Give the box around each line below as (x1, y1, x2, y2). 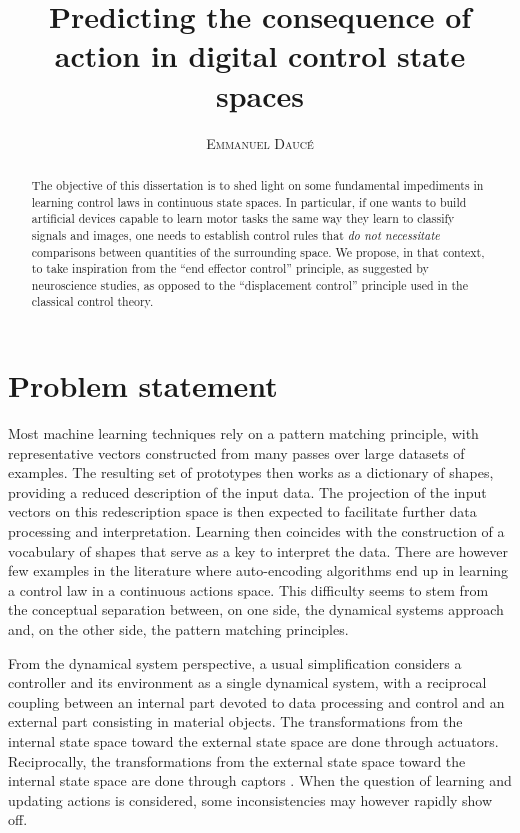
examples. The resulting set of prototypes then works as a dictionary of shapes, (8, 462, 494, 483)
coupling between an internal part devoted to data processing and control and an (8, 691, 505, 712)
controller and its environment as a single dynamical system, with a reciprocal (8, 672, 487, 693)
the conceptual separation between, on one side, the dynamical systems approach (8, 599, 504, 620)
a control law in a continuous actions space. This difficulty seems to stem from (8, 579, 489, 600)
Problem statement (8, 365, 278, 406)
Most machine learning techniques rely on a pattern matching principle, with (8, 423, 479, 444)
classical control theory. (31, 293, 154, 310)
